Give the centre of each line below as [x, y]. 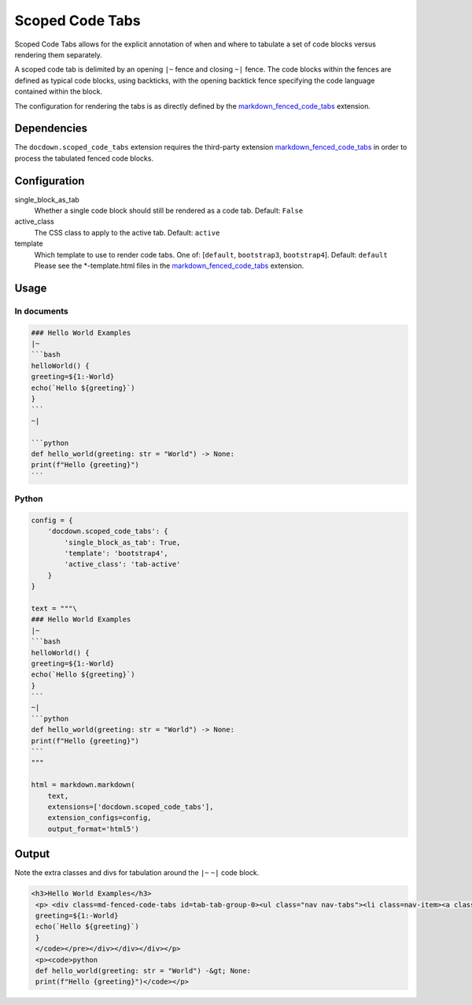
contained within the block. [58, 91]
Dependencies [51, 129]
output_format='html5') [93, 829]
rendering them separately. [58, 54]
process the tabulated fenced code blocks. [84, 158]
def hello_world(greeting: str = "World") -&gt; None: [144, 970]
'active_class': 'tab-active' [122, 564]
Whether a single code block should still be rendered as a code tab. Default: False [169, 211]
